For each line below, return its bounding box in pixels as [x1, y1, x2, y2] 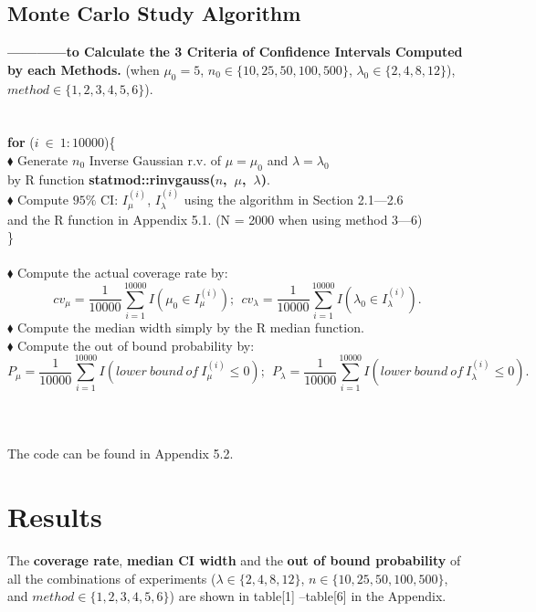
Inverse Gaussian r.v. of [89, 150, 222, 169]
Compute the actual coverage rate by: [16, 263, 228, 282]
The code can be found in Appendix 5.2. [7, 444, 234, 463]
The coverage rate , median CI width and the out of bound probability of [7, 550, 461, 569]
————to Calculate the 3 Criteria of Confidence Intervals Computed [7, 42, 463, 61]
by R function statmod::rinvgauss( [7, 169, 215, 188]
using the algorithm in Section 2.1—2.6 [184, 190, 404, 209]
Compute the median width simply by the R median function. [16, 318, 364, 337]
